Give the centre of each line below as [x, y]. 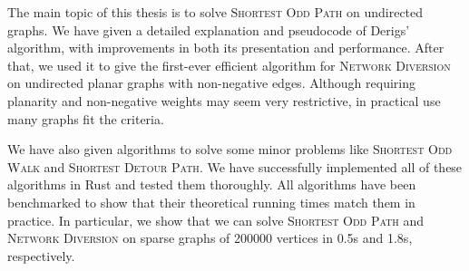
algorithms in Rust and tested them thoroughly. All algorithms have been [212, 184]
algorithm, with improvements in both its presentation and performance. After [226, 48]
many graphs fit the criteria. [86, 118]
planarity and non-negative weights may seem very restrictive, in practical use [224, 100]
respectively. [41, 255]
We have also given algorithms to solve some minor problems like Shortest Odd [230, 149]
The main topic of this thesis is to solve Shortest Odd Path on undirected [215, 12]
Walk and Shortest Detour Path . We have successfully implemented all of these [235, 166]
